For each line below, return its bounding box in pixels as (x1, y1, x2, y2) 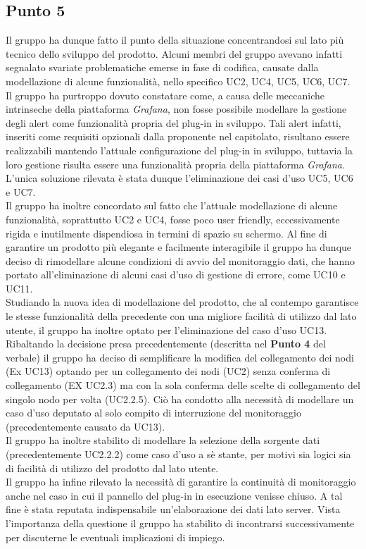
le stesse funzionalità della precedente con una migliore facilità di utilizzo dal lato (6, 309, 357, 323)
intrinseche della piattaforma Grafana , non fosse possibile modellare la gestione (6, 101, 347, 116)
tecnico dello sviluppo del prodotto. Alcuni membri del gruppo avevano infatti (6, 46, 343, 61)
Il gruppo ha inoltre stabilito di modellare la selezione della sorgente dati (6, 433, 320, 448)
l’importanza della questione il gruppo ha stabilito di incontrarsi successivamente (6, 515, 355, 530)
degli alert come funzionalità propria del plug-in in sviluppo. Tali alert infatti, (6, 115, 341, 130)
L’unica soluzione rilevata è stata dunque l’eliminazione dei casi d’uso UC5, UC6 (6, 171, 353, 185)
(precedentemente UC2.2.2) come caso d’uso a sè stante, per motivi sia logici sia (6, 447, 351, 462)
